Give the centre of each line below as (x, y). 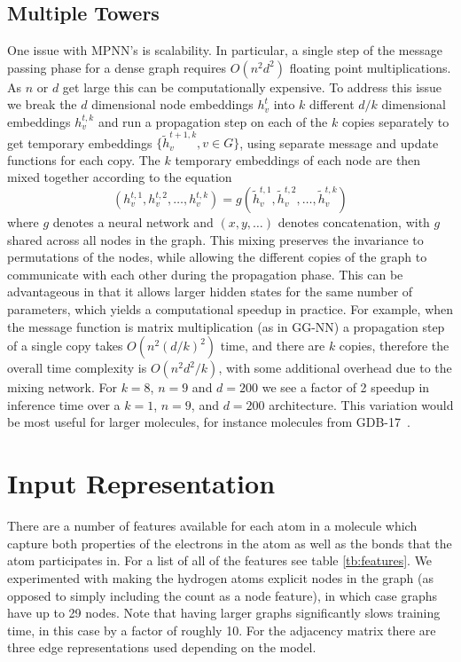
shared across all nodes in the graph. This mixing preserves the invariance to (215, 239)
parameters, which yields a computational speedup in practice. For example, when (230, 309)
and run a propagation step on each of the (213, 121)
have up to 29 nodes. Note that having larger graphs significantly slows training (224, 613)
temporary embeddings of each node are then (298, 159)
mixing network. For (62, 387)
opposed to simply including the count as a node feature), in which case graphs (223, 595)
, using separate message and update (339, 142)
